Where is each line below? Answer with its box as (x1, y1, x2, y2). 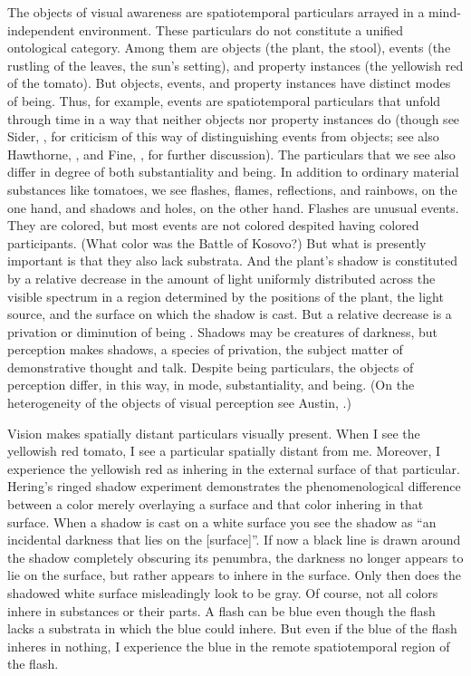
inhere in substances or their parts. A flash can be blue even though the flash (7, 601, 436, 620)
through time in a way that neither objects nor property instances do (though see (7, 109, 460, 128)
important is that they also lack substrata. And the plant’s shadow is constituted (7, 251, 457, 270)
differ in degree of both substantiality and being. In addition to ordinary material (7, 162, 459, 181)
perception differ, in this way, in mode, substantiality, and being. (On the (7, 375, 415, 394)
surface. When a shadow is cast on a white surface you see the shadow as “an (7, 512, 437, 531)
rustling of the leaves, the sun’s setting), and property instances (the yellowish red (7, 55, 464, 74)
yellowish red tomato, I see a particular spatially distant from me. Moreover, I (7, 441, 441, 460)
